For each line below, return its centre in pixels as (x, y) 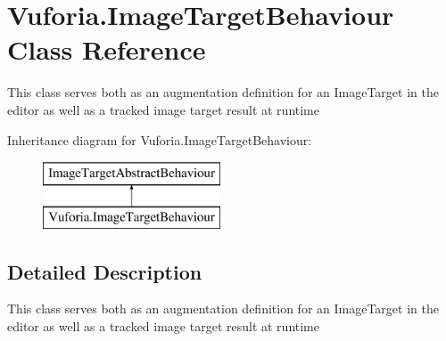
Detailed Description (105, 271)
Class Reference (107, 49)
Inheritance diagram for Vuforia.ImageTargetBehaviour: (160, 139)
